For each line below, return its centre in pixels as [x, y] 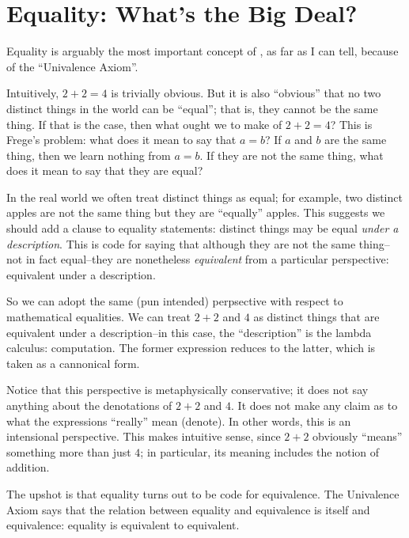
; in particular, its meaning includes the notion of [260, 451]
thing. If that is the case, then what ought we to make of [144, 124]
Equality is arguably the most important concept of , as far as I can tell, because [203, 51]
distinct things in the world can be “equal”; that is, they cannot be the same [192, 108]
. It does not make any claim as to [314, 405]
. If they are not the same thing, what [292, 155]
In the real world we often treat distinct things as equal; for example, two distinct [204, 197]
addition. [28, 467]
